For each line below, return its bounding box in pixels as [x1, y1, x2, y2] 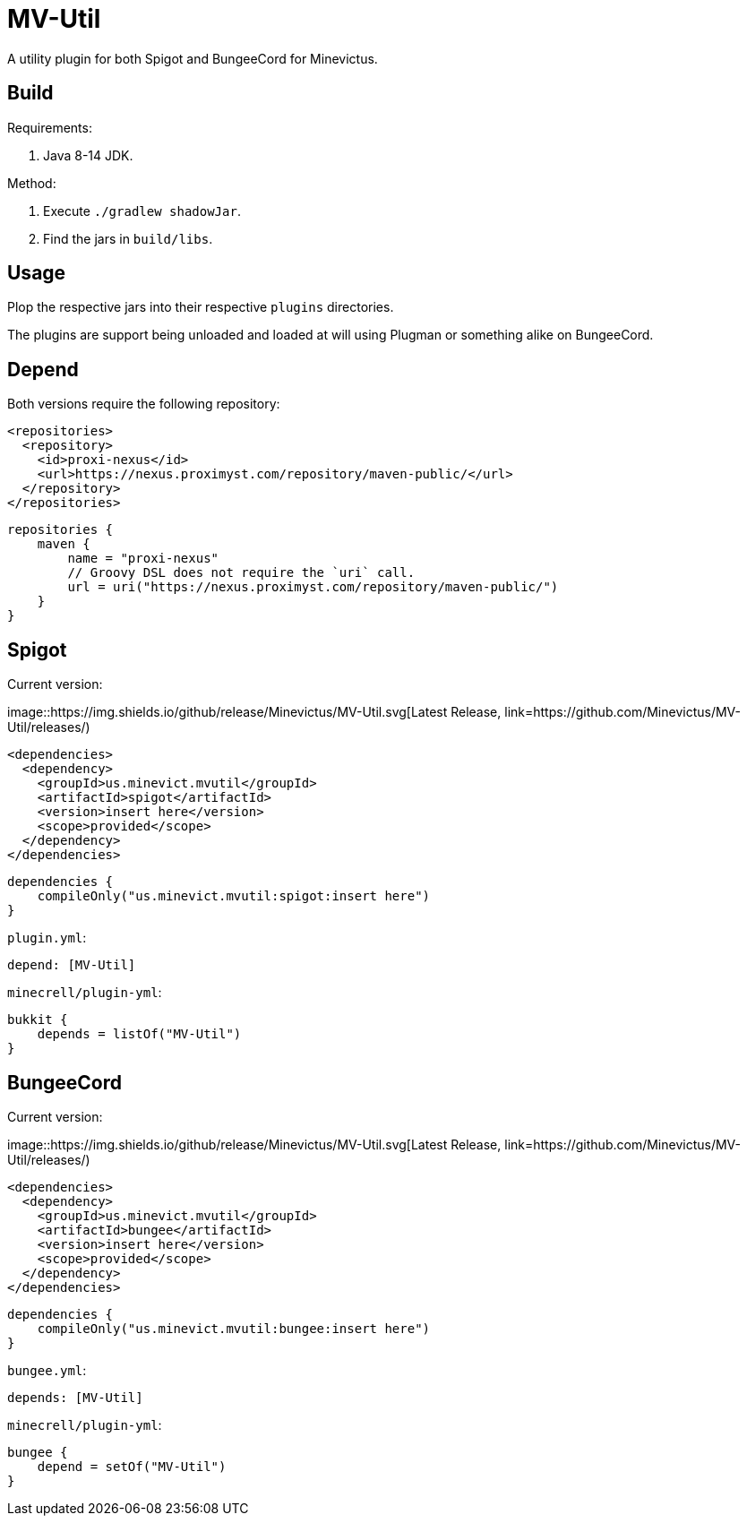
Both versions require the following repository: [7, 396, 280, 412]
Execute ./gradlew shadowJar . [43, 202, 241, 219]
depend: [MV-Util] [7, 958, 136, 973]
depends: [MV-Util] [7, 1390, 143, 1405]
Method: [7, 175, 56, 191]
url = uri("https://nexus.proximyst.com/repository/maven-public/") [67, 580, 559, 595]
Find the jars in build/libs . [43, 230, 213, 246]
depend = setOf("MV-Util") [37, 1458, 227, 1474]
